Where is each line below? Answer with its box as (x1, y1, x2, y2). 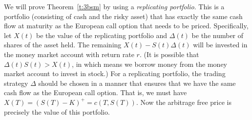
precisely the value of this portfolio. (4, 106, 110, 117)
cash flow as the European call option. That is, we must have (4, 87, 187, 98)
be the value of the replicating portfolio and (36, 30, 168, 40)
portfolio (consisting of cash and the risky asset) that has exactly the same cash (4, 11, 243, 21)
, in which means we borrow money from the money (72, 59, 227, 69)
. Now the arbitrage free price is (136, 97, 231, 107)
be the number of (191, 30, 244, 40)
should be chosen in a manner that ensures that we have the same (38, 78, 236, 88)
